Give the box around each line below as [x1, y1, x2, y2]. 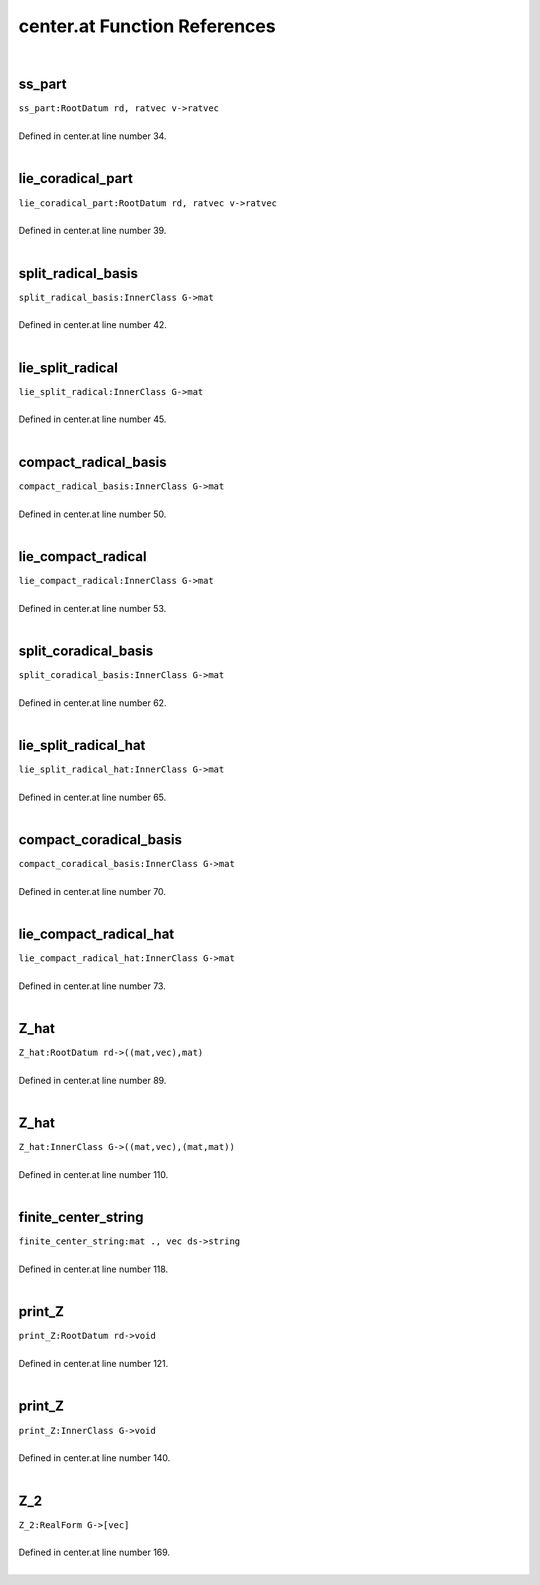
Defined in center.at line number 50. [18, 508, 167, 520]
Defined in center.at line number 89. [18, 1075, 167, 1087]
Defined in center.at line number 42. [18, 319, 167, 331]
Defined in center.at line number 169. [18, 1546, 170, 1559]
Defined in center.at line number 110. [18, 1169, 169, 1181]
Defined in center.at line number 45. [18, 413, 167, 425]
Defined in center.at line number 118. [18, 1263, 169, 1275]
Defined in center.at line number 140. [18, 1452, 171, 1464]
